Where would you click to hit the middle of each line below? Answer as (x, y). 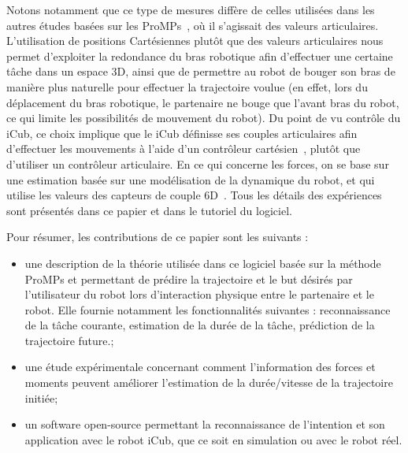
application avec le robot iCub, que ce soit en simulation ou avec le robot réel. (213, 439)
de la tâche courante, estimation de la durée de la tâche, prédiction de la (200, 325)
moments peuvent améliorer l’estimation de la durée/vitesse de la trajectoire (209, 382)
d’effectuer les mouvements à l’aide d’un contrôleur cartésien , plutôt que (184, 149)
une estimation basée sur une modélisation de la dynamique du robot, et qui (191, 179)
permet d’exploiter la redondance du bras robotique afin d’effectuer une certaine (200, 56)
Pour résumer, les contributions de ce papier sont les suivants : (158, 237)
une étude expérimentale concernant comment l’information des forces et (200, 367)
